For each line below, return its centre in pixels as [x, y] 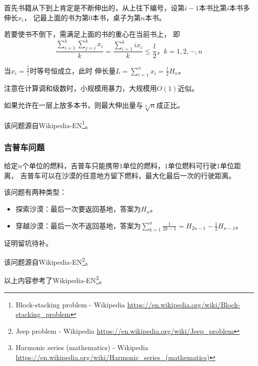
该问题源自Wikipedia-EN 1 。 [48, 124]
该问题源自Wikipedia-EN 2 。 [48, 261]
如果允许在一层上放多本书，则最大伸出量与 [73, 105]
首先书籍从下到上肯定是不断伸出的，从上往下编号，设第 [94, 7]
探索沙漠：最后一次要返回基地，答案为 [78, 209]
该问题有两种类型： [35, 192]
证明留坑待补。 [28, 243]
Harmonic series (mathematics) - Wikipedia [82, 347]
